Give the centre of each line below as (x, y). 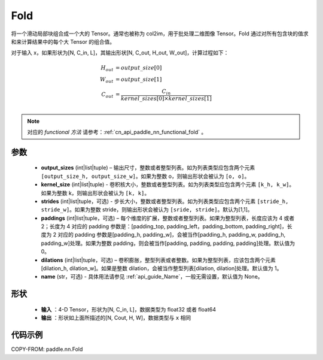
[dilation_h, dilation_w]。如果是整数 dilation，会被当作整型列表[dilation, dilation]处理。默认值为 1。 (161, 268)
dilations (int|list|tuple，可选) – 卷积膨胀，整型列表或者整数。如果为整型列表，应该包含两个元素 (159, 260)
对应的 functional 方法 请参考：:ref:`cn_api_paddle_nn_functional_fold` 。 (117, 132)
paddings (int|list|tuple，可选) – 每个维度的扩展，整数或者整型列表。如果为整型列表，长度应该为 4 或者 (168, 218)
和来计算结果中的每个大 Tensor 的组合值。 (63, 41)
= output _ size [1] (138, 80)
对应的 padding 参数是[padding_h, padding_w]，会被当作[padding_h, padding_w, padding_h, (172, 235)
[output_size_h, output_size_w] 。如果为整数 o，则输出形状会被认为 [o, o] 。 (145, 176)
